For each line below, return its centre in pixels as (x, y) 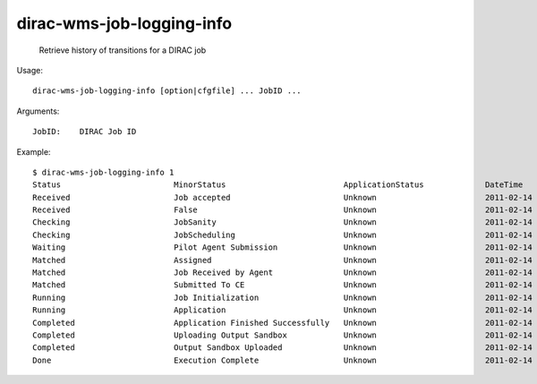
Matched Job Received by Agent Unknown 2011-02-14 (282, 273)
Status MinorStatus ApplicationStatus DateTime (278, 185)
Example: (34, 151)
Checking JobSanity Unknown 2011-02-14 (282, 222)
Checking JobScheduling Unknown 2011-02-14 (282, 235)
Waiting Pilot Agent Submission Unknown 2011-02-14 (282, 247)
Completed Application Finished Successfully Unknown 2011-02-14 (282, 323)
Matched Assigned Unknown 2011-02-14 (282, 260)
